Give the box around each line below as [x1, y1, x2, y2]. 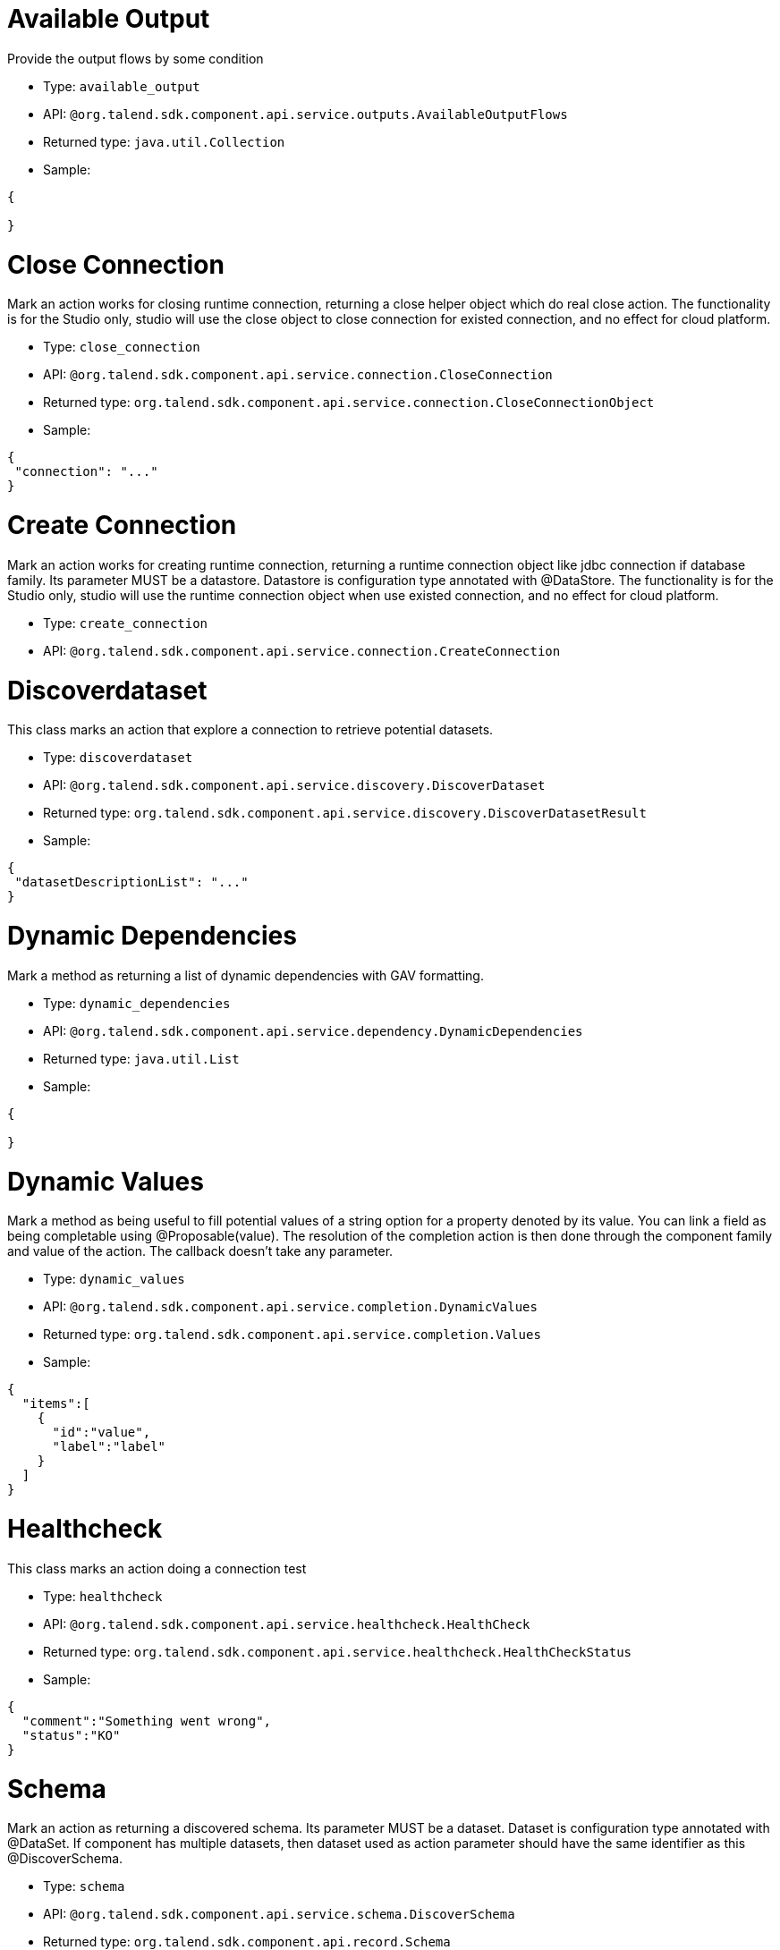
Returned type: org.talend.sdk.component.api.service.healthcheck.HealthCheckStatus [43, 1643, 632, 1659]
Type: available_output [43, 78, 200, 94]
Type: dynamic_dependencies [43, 995, 231, 1011]
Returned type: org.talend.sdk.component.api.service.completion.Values [43, 1327, 541, 1343]
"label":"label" [52, 1439, 166, 1454]
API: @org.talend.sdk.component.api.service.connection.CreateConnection [43, 642, 561, 658]
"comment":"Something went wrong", [21, 1713, 272, 1728]
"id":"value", [52, 1425, 151, 1440]
